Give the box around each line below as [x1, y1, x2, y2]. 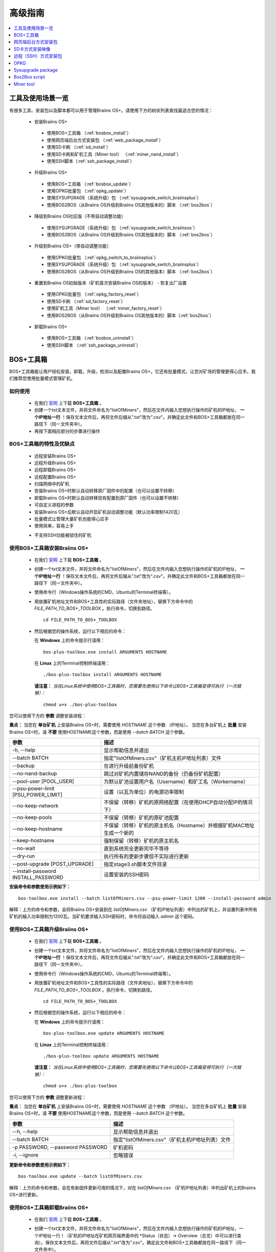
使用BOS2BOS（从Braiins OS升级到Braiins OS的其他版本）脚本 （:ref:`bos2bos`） [46, 268, 215, 274]
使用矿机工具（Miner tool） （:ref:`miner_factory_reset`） [46, 305, 164, 311]
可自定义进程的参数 [34, 502, 74, 508]
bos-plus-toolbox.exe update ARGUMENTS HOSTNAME [43, 1031, 164, 1036]
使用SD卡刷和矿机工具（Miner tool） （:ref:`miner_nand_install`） [46, 151, 181, 157]
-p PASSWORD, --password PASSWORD [12, 1143, 107, 1150]
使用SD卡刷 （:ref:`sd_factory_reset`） [46, 298, 125, 304]
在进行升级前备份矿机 [103, 763, 154, 770]
